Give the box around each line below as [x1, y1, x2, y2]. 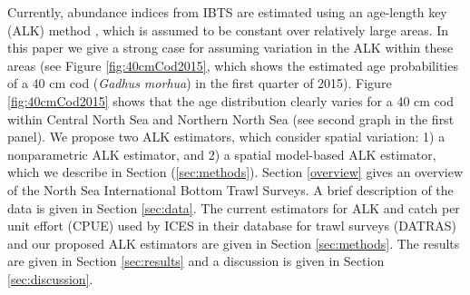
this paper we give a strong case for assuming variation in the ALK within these [7, 38, 454, 57]
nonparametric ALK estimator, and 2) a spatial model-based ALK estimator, [7, 144, 436, 163]
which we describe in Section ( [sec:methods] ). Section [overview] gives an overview [7, 162, 464, 182]
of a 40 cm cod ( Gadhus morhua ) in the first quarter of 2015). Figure [7, 74, 392, 93]
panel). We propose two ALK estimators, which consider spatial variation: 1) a [7, 127, 446, 146]
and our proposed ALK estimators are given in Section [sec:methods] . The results [7, 233, 460, 252]
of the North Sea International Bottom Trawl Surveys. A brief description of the [7, 180, 454, 199]
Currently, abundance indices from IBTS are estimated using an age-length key [7, 3, 447, 21]
